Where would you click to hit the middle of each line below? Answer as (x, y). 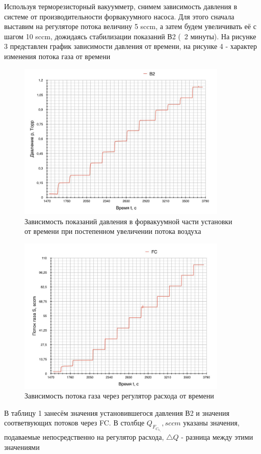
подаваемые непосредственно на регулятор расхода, (84, 437)
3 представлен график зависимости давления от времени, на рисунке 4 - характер (131, 46)
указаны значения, (211, 423)
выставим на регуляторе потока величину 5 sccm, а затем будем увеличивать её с (130, 26)
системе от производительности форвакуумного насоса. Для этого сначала (119, 16)
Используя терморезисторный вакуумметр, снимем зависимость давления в (121, 6)
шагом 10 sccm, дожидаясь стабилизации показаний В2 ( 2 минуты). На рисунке (130, 36)
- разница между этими (217, 437)
